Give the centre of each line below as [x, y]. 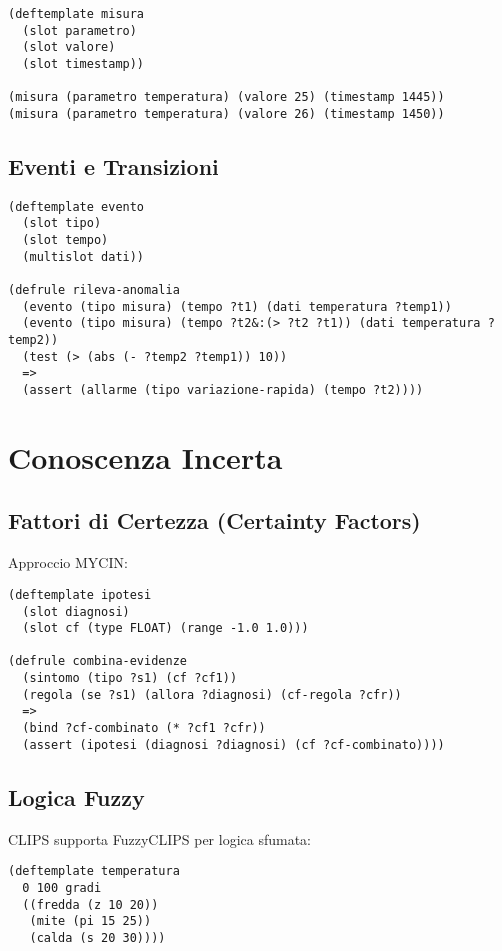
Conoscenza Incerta [145, 456]
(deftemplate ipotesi [80, 594]
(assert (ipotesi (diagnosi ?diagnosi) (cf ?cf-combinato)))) [233, 744]
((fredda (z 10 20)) [90, 904]
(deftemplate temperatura [94, 871]
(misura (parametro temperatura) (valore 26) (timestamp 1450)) [226, 113]
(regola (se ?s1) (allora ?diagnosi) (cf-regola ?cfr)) [212, 694]
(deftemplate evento [76, 206]
